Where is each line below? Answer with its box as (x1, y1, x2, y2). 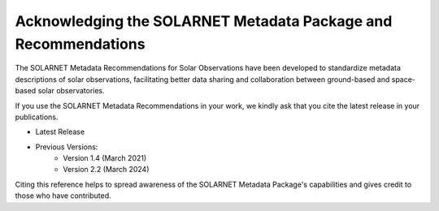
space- (391, 74, 416, 84)
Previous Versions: (35, 142, 98, 152)
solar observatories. (37, 86, 105, 96)
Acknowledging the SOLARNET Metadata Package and (15, 12, 393, 30)
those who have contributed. (15, 191, 111, 200)
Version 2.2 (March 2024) (63, 165, 150, 174)
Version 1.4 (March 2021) (63, 153, 147, 163)
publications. (15, 112, 59, 122)
